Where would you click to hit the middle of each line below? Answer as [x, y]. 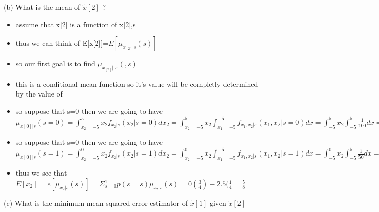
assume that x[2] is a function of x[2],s [76, 24]
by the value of [39, 94]
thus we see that [41, 173]
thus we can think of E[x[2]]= [62, 43]
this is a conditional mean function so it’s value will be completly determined [137, 83]
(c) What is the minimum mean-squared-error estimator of [96, 203]
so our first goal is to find [55, 63]
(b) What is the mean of [42, 7]
